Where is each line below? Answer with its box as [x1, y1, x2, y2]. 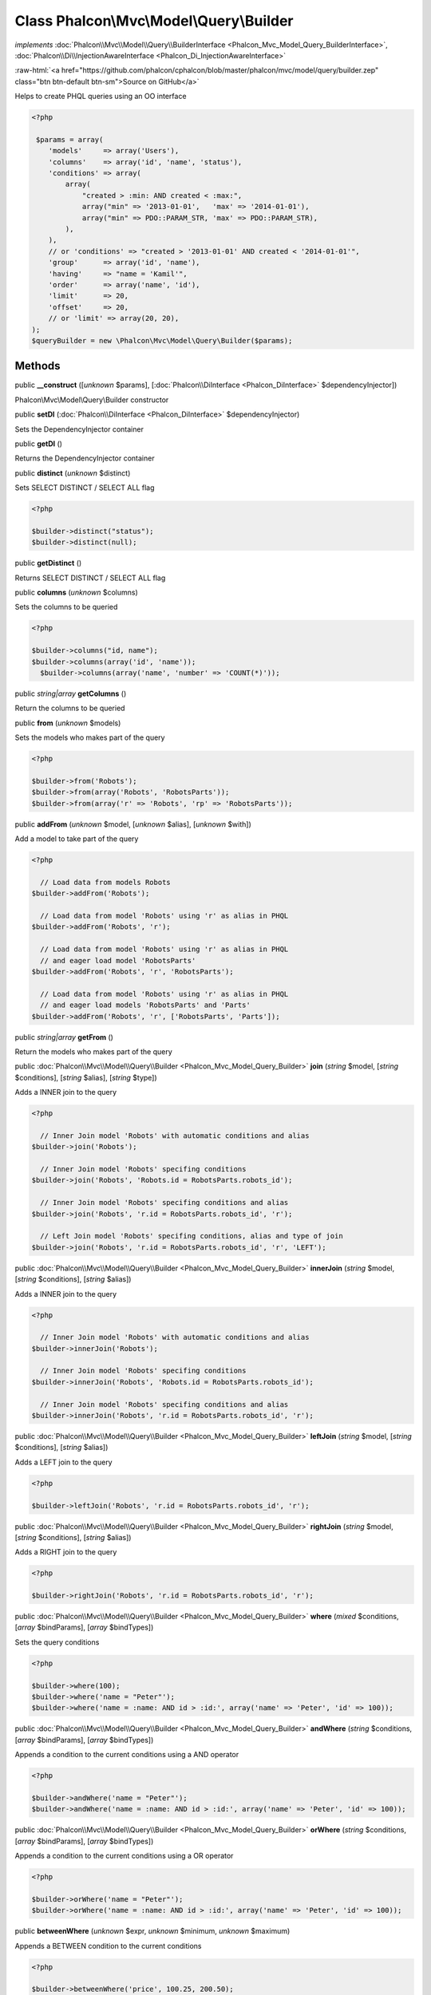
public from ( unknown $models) [14, 718, 121, 728]
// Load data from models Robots [40, 878, 171, 887]
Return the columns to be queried [14, 703, 125, 713]
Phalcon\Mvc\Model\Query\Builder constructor [14, 395, 169, 405]
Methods [14, 359, 61, 373]
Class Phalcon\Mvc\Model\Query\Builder [14, 12, 294, 30]
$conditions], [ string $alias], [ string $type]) [14, 1073, 157, 1082]
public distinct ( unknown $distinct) [14, 468, 131, 478]
